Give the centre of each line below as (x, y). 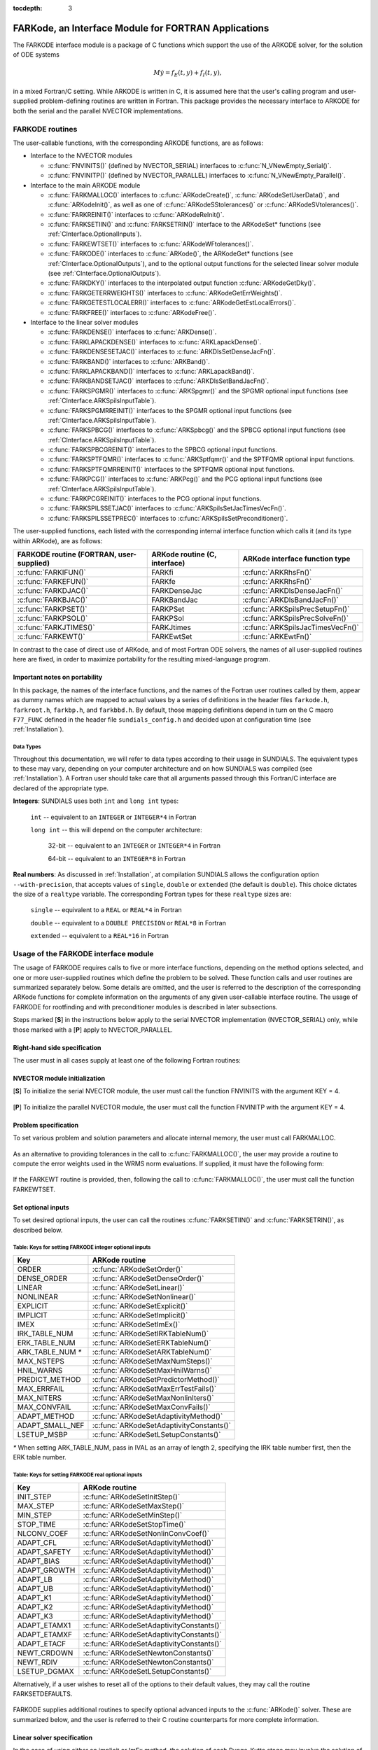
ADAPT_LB (35, 1579)
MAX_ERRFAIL (41, 1388)
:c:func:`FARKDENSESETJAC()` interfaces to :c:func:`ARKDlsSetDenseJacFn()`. (162, 352)
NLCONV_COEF (43, 1533)
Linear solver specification (53, 1737)
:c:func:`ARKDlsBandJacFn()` (291, 600)
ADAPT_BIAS (38, 1561)
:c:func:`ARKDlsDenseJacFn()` (293, 590)
